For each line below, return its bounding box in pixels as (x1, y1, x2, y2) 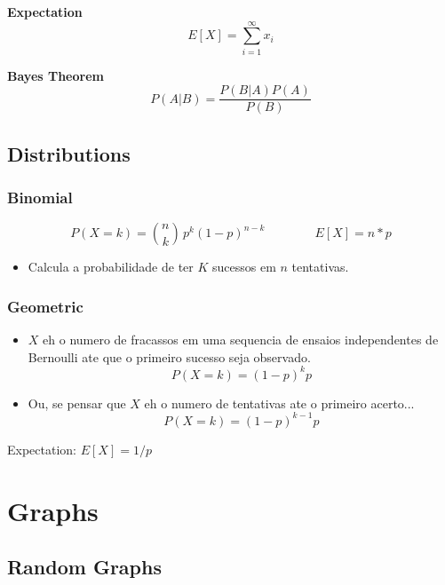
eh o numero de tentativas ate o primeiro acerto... (144, 393, 415, 412)
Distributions (7, 139, 131, 167)
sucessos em (212, 257, 276, 276)
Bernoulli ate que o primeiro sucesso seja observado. (28, 347, 311, 366)
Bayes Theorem (7, 66, 104, 84)
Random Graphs (7, 553, 162, 581)
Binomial (7, 186, 73, 209)
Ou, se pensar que (28, 393, 126, 412)
